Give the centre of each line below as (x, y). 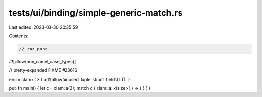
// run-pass (33, 49)
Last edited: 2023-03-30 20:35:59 (43, 27)
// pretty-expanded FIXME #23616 (43, 70)
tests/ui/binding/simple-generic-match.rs (96, 13)
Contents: (19, 36)
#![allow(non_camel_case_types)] (42, 61)
